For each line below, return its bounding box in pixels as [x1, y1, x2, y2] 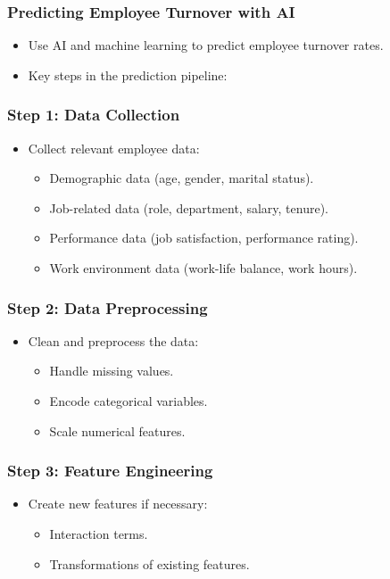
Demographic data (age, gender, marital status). [49, 169, 314, 187]
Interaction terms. [49, 525, 148, 542]
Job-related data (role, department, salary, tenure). [49, 198, 328, 217]
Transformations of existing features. [49, 554, 250, 573]
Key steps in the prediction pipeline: [28, 65, 228, 84]
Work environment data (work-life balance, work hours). [49, 259, 358, 277]
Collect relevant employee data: [28, 138, 200, 157]
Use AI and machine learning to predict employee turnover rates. [28, 36, 384, 54]
